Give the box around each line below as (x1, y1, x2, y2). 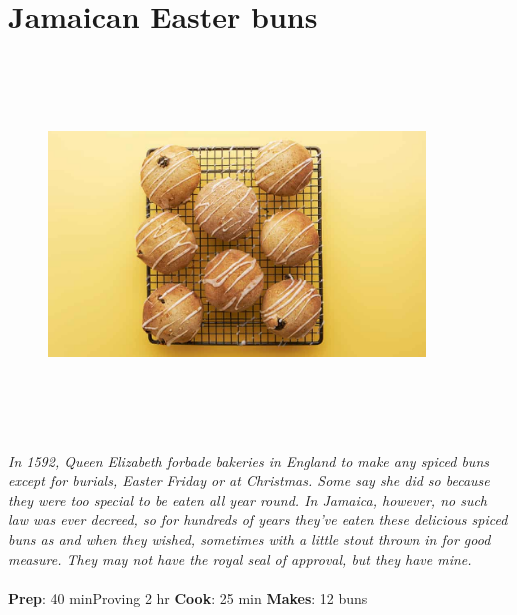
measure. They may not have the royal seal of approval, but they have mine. (8, 548, 472, 569)
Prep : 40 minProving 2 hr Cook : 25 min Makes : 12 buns (8, 587, 368, 608)
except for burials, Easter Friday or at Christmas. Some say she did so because (8, 470, 490, 491)
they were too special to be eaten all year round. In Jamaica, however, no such (8, 489, 488, 510)
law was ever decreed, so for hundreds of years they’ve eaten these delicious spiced (8, 509, 508, 530)
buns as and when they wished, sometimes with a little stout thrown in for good (8, 529, 491, 550)
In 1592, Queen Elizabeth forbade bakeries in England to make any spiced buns (8, 450, 489, 471)
